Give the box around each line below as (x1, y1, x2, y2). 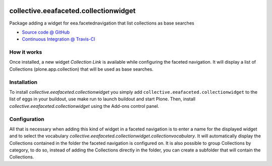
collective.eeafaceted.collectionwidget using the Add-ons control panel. (9, 103, 160, 109)
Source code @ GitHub (22, 29, 70, 35)
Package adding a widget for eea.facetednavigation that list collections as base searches (9, 20, 194, 26)
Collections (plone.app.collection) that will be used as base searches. (9, 66, 154, 72)
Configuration (9, 115, 45, 122)
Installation (9, 78, 38, 85)
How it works (9, 49, 42, 56)
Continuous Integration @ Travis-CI (22, 36, 96, 42)
